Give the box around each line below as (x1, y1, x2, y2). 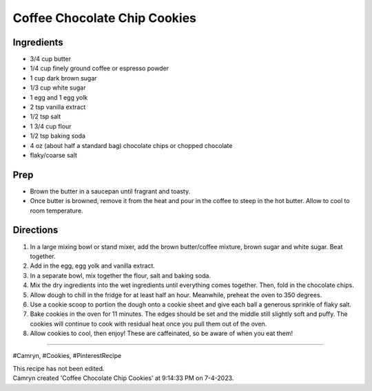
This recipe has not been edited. (12, 364, 105, 372)
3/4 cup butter (30, 55, 72, 63)
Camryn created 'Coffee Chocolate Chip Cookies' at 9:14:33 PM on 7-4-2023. (12, 374, 234, 382)
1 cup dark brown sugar (30, 74, 97, 82)
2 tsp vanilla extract (30, 103, 86, 112)
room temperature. (30, 207, 83, 215)
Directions (12, 224, 59, 236)
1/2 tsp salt (30, 112, 61, 120)
